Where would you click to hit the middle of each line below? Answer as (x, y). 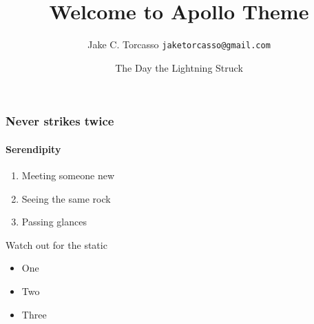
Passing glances (54, 222)
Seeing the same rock (66, 198)
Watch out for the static (56, 244)
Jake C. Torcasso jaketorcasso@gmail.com (179, 44)
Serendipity (33, 149)
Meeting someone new (68, 175)
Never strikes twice (60, 121)
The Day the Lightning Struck (179, 67)
